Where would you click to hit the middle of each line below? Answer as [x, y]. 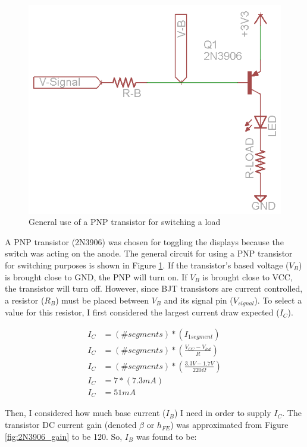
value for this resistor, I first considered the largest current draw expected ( [142, 312]
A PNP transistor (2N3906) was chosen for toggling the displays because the [144, 241]
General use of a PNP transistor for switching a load [125, 222]
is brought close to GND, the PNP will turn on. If [96, 276]
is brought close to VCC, [248, 276]
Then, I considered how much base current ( [85, 413]
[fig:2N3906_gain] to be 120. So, [64, 436]
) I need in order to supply [223, 413]
